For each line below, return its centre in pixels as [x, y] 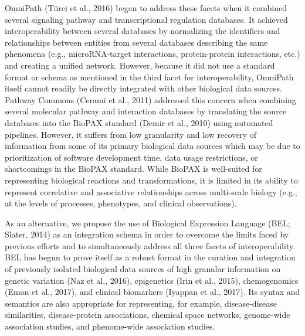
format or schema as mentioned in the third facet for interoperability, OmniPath [149, 77]
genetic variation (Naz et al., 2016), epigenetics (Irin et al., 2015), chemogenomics [152, 280]
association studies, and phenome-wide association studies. [110, 326]
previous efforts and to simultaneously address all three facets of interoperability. [150, 245]
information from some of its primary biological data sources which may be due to [152, 146]
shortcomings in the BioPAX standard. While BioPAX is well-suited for [133, 169]
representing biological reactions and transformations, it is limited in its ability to [152, 180]
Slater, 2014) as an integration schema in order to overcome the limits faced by [147, 234]
